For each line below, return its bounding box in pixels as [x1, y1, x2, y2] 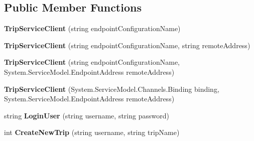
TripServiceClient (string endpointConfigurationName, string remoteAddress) [4, 40, 250, 50]
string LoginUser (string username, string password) [4, 110, 169, 120]
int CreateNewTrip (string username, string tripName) [4, 127, 180, 137]
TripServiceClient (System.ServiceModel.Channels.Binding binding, [4, 83, 219, 94]
